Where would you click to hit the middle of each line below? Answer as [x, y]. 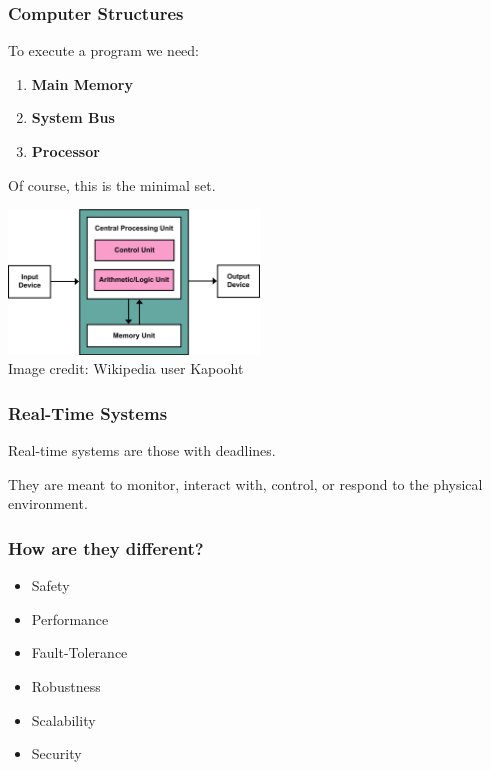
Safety [50, 585]
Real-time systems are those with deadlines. [142, 450]
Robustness [66, 686]
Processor [65, 151]
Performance [70, 618]
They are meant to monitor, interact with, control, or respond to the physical [245, 483]
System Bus [73, 117]
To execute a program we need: [103, 50]
